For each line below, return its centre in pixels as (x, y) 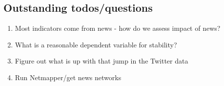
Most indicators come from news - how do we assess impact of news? (118, 28)
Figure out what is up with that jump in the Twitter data (102, 61)
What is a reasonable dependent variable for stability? (96, 44)
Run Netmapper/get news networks (68, 77)
